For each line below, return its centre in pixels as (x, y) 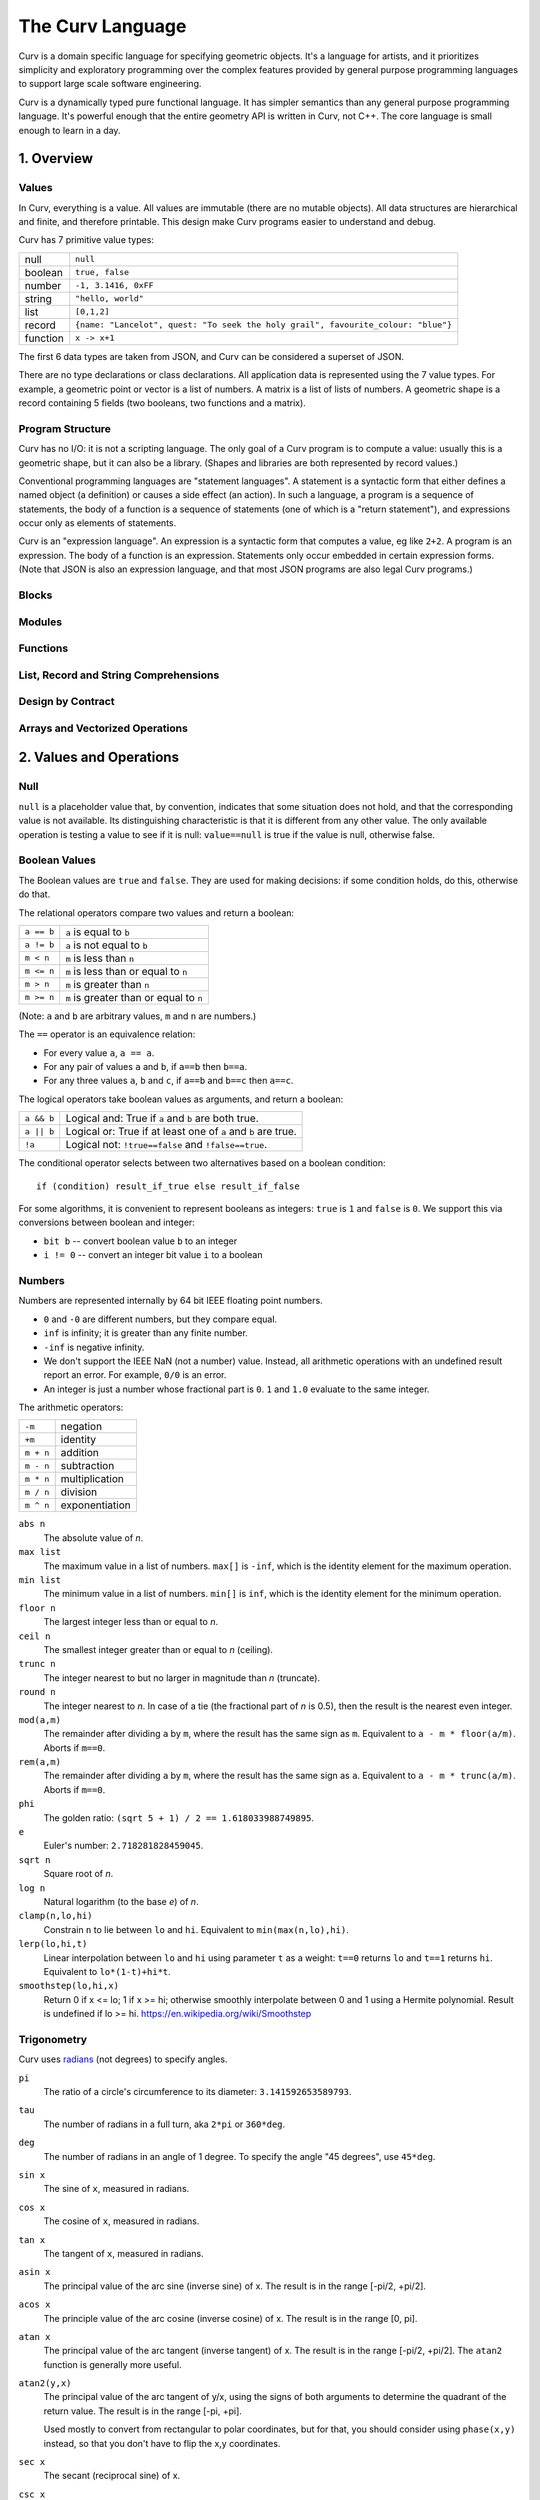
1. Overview (56, 158)
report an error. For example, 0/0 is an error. (135, 1375)
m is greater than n (107, 984)
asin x (34, 2272)
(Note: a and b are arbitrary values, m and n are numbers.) (137, 1016)
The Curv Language (102, 26)
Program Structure (65, 428)
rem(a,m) (40, 1762)
